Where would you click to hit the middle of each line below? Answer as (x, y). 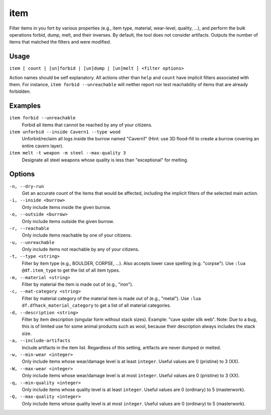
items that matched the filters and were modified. (60, 42)
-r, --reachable (29, 228)
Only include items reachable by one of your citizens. (77, 235)
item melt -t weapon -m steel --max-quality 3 (67, 153)
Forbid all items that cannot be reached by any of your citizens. (87, 125)
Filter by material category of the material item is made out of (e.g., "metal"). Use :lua (111, 298)
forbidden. (20, 91)
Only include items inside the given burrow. (66, 207)
